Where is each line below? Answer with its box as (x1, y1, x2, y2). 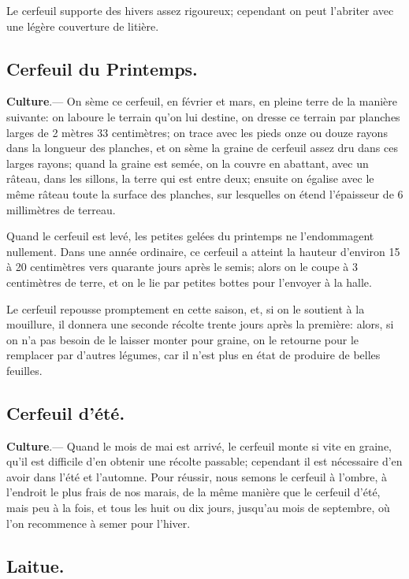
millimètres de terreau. (6, 201, 116, 217)
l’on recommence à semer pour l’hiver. (6, 514, 191, 531)
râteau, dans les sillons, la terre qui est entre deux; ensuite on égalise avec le (6, 170, 374, 187)
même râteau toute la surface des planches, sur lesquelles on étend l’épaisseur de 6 (6, 185, 403, 202)
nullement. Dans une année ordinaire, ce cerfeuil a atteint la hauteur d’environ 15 (6, 243, 400, 259)
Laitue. (6, 553, 65, 577)
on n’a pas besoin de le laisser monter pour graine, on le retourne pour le (6, 331, 359, 347)
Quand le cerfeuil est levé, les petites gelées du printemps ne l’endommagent (6, 228, 374, 244)
